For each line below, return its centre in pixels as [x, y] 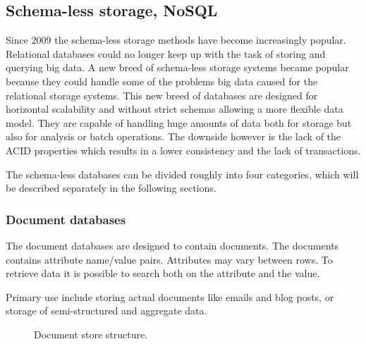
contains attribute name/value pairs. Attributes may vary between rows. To [169, 259]
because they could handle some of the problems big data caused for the [162, 81]
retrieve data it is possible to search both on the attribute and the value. [163, 273]
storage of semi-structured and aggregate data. [106, 311]
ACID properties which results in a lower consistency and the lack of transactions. [183, 150]
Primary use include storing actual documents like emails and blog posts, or [170, 296]
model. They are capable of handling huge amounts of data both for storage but [179, 122]
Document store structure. [91, 334]
